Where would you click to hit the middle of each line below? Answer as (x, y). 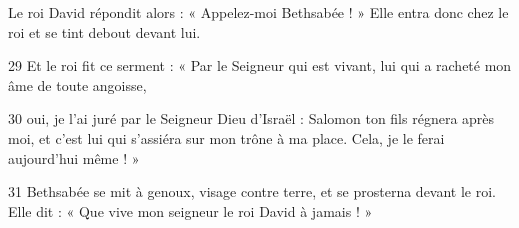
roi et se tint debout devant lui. (104, 31)
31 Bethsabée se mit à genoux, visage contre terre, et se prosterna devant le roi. (252, 191)
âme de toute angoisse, (77, 84)
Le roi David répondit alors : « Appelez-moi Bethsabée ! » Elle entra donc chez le (258, 12)
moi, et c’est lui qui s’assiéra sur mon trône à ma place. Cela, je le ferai (226, 137)
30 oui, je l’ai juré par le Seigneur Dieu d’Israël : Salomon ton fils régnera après (251, 118)
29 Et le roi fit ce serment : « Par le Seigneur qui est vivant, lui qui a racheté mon (260, 65)
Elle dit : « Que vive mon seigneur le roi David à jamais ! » (190, 210)
